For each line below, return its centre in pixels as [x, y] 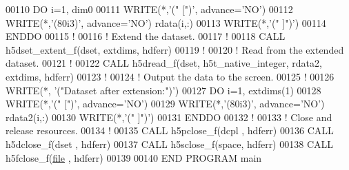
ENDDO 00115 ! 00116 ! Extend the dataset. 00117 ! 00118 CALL [146, 36]
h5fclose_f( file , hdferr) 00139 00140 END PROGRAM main [134, 157]
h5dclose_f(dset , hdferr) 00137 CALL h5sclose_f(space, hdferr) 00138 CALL [170, 144]
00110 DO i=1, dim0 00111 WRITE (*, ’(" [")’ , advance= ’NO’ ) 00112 [149, 9]
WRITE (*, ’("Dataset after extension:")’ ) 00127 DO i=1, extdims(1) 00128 [163, 90]
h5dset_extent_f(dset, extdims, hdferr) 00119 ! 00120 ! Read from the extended [175, 49]
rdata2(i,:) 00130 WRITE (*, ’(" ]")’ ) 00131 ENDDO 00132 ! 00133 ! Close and [169, 117]
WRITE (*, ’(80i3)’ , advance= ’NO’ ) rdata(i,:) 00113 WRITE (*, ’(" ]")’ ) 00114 [166, 22]
